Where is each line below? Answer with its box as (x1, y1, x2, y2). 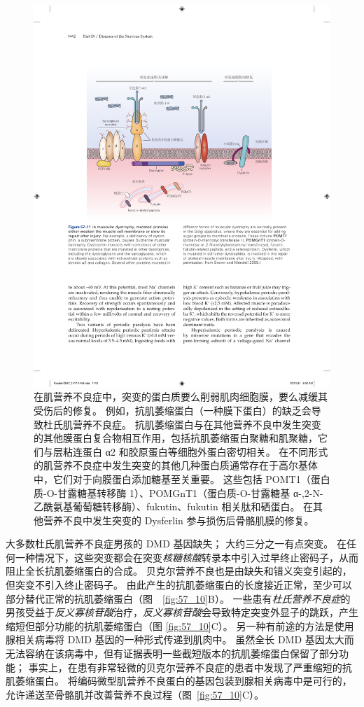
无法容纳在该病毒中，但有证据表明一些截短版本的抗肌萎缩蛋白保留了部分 (6, 646, 339, 661)
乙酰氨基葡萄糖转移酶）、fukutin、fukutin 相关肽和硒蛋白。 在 (34, 499, 314, 514)
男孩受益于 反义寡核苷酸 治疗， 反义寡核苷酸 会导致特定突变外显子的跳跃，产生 (6, 605, 358, 619)
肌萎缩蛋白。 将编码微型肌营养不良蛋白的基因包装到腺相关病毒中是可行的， (6, 673, 352, 688)
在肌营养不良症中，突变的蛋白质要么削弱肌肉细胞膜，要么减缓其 (34, 389, 328, 404)
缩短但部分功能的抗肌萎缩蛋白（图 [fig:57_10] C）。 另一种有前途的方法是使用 (6, 618, 354, 633)
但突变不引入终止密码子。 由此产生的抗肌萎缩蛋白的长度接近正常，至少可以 (6, 577, 352, 592)
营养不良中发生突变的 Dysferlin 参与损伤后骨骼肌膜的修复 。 (43, 512, 314, 527)
